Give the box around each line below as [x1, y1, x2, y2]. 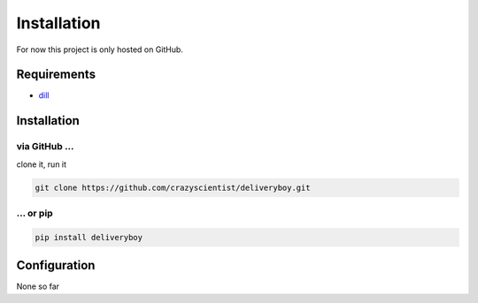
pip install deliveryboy [35, 232, 143, 242]
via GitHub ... [16, 140, 74, 153]
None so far [16, 281, 60, 292]
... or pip [16, 207, 53, 219]
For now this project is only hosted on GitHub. [16, 44, 183, 55]
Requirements [16, 67, 96, 82]
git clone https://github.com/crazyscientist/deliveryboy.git [35, 182, 311, 193]
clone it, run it [16, 159, 66, 170]
